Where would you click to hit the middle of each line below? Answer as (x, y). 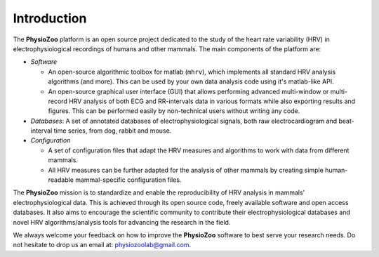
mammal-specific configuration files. (128, 180)
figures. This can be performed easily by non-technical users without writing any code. (174, 111)
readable (61, 180)
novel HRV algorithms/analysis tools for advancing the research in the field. (122, 222)
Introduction (50, 18)
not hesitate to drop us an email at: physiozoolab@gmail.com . (102, 245)
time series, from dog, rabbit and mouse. (113, 131)
